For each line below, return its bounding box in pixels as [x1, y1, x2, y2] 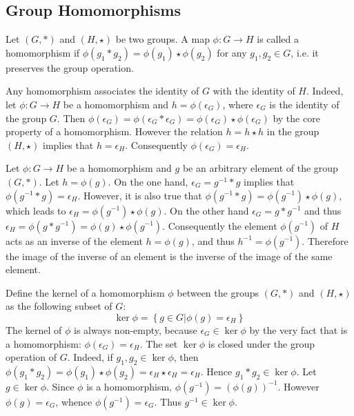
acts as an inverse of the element [6, 233, 143, 248]
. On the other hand [164, 203, 249, 217]
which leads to [6, 203, 66, 217]
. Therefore [302, 233, 348, 248]
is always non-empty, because [74, 322, 197, 337]
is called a [257, 32, 299, 46]
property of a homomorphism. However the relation [6, 124, 223, 139]
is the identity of [269, 97, 340, 111]
